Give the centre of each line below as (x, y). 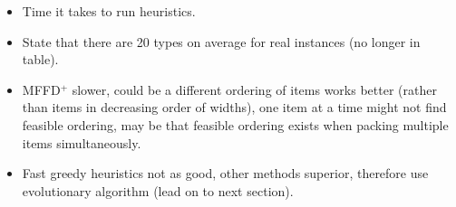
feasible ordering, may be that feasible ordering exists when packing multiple (235, 124)
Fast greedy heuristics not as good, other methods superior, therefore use (225, 173)
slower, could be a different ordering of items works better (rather (254, 89)
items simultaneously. (82, 142)
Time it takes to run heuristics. (109, 11)
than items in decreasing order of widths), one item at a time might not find (234, 107)
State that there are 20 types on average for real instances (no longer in (221, 41)
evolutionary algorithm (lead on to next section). (158, 190)
